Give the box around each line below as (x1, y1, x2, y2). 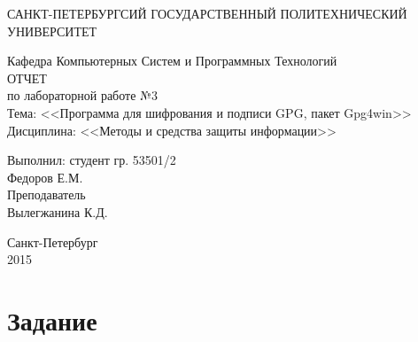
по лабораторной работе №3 (7, 86, 158, 105)
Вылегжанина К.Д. (7, 202, 108, 221)
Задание (7, 301, 97, 338)
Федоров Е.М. (7, 167, 83, 186)
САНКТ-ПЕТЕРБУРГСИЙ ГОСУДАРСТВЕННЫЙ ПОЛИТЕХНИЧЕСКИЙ (7, 4, 407, 22)
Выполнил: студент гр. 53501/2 (7, 151, 176, 169)
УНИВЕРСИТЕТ (7, 21, 97, 40)
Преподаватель (7, 185, 86, 204)
